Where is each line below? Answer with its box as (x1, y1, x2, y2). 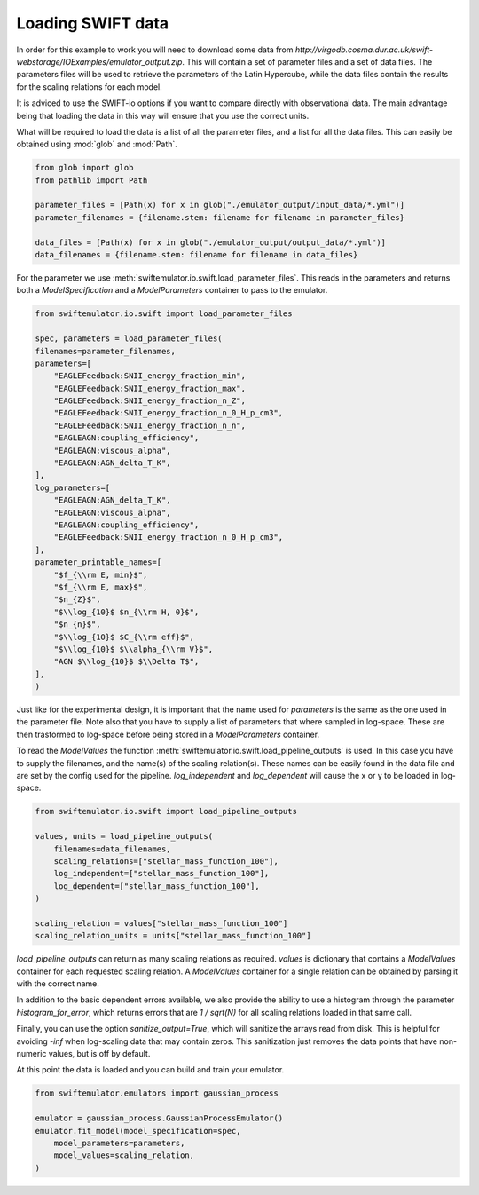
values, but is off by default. (48, 1049, 151, 1059)
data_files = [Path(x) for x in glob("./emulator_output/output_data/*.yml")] (35, 237, 386, 248)
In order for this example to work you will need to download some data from (16, 44, 294, 55)
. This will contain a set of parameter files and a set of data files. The (182, 56, 433, 67)
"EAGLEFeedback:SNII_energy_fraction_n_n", (53, 420, 246, 431)
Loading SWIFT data (16, 13, 169, 33)
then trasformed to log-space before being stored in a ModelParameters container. (16, 729, 319, 740)
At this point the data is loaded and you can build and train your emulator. (16, 1064, 285, 1075)
